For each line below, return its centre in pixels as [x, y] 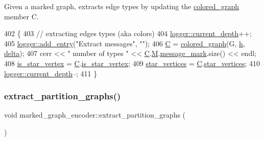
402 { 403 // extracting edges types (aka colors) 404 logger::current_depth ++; [128, 33]
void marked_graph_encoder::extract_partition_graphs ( [95, 115]
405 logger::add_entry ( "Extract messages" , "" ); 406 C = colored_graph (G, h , [125, 43]
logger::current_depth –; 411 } [51, 73]
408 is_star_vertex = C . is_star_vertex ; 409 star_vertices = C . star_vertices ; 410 [132, 63]
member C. [21, 16]
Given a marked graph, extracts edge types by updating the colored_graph [122, 6]
